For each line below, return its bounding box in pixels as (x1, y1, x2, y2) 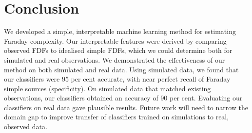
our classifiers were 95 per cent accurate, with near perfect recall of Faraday (4, 74, 231, 84)
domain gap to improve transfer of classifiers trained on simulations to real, (4, 112, 229, 122)
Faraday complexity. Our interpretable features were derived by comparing (4, 35, 227, 46)
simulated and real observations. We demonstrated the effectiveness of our (4, 54, 225, 65)
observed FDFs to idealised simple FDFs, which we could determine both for (4, 45, 233, 55)
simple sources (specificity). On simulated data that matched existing (4, 83, 211, 93)
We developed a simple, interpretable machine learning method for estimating (4, 26, 236, 36)
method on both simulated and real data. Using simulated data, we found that (4, 64, 239, 74)
